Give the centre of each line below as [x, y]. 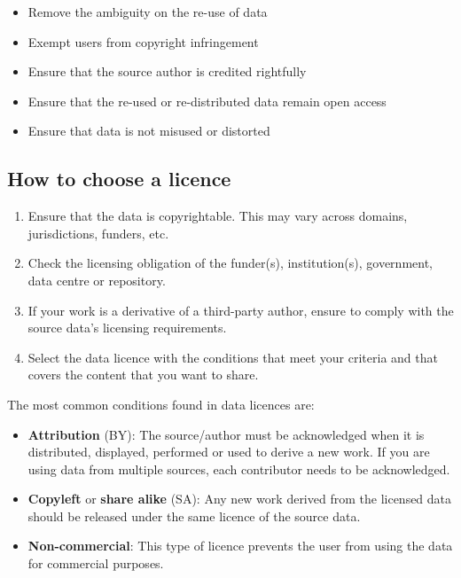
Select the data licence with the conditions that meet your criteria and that [233, 357]
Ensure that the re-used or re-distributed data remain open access [207, 101]
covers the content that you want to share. [143, 375]
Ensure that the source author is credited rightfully [167, 71]
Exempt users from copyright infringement [143, 41]
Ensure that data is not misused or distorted [149, 131]
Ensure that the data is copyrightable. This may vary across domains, [218, 216]
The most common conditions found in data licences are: [161, 404]
